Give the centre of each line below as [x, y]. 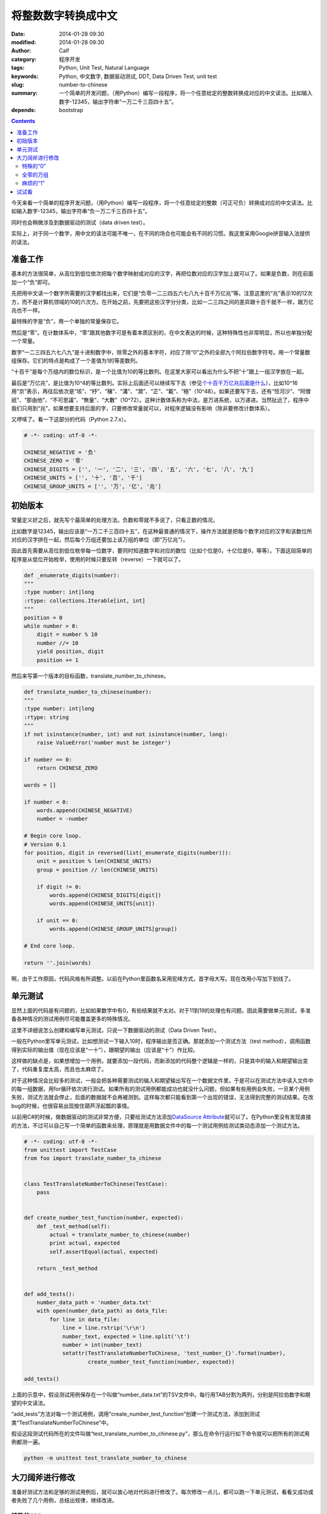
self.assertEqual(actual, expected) [104, 1251]
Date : [18, 34]
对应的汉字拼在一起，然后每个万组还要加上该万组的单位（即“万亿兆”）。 [100, 540]
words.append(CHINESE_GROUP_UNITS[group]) [114, 929]
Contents [23, 121]
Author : [21, 51]
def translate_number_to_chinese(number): [88, 692]
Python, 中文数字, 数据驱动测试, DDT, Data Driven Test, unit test [138, 76]
